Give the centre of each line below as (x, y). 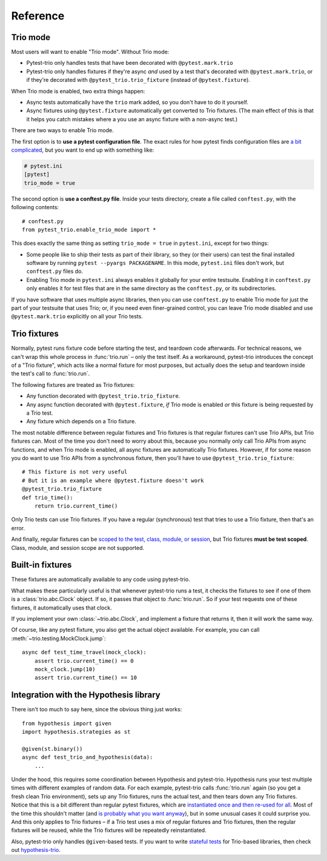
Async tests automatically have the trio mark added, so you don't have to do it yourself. (137, 102)
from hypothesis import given (67, 723)
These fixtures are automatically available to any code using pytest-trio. (101, 580)
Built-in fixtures (41, 565)
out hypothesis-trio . (36, 850)
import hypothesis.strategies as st (76, 732)
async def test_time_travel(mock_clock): (84, 652)
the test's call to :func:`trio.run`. (51, 374)
